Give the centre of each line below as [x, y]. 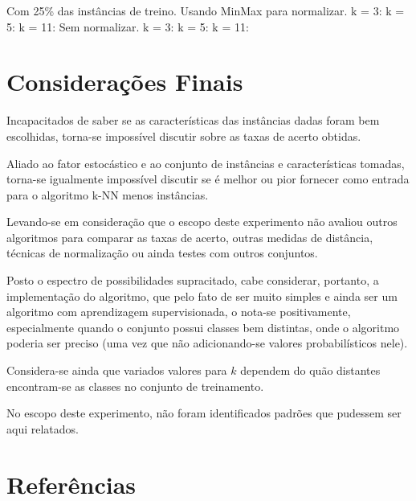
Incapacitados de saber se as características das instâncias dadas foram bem [193, 120]
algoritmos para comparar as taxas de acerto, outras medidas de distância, [190, 237]
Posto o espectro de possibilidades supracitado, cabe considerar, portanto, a [193, 280]
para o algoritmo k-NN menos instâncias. [108, 194]
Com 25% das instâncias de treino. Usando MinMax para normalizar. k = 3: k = [206, 10]
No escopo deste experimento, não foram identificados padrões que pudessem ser [204, 413]
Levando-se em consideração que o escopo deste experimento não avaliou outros [202, 222]
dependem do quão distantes [310, 370]
